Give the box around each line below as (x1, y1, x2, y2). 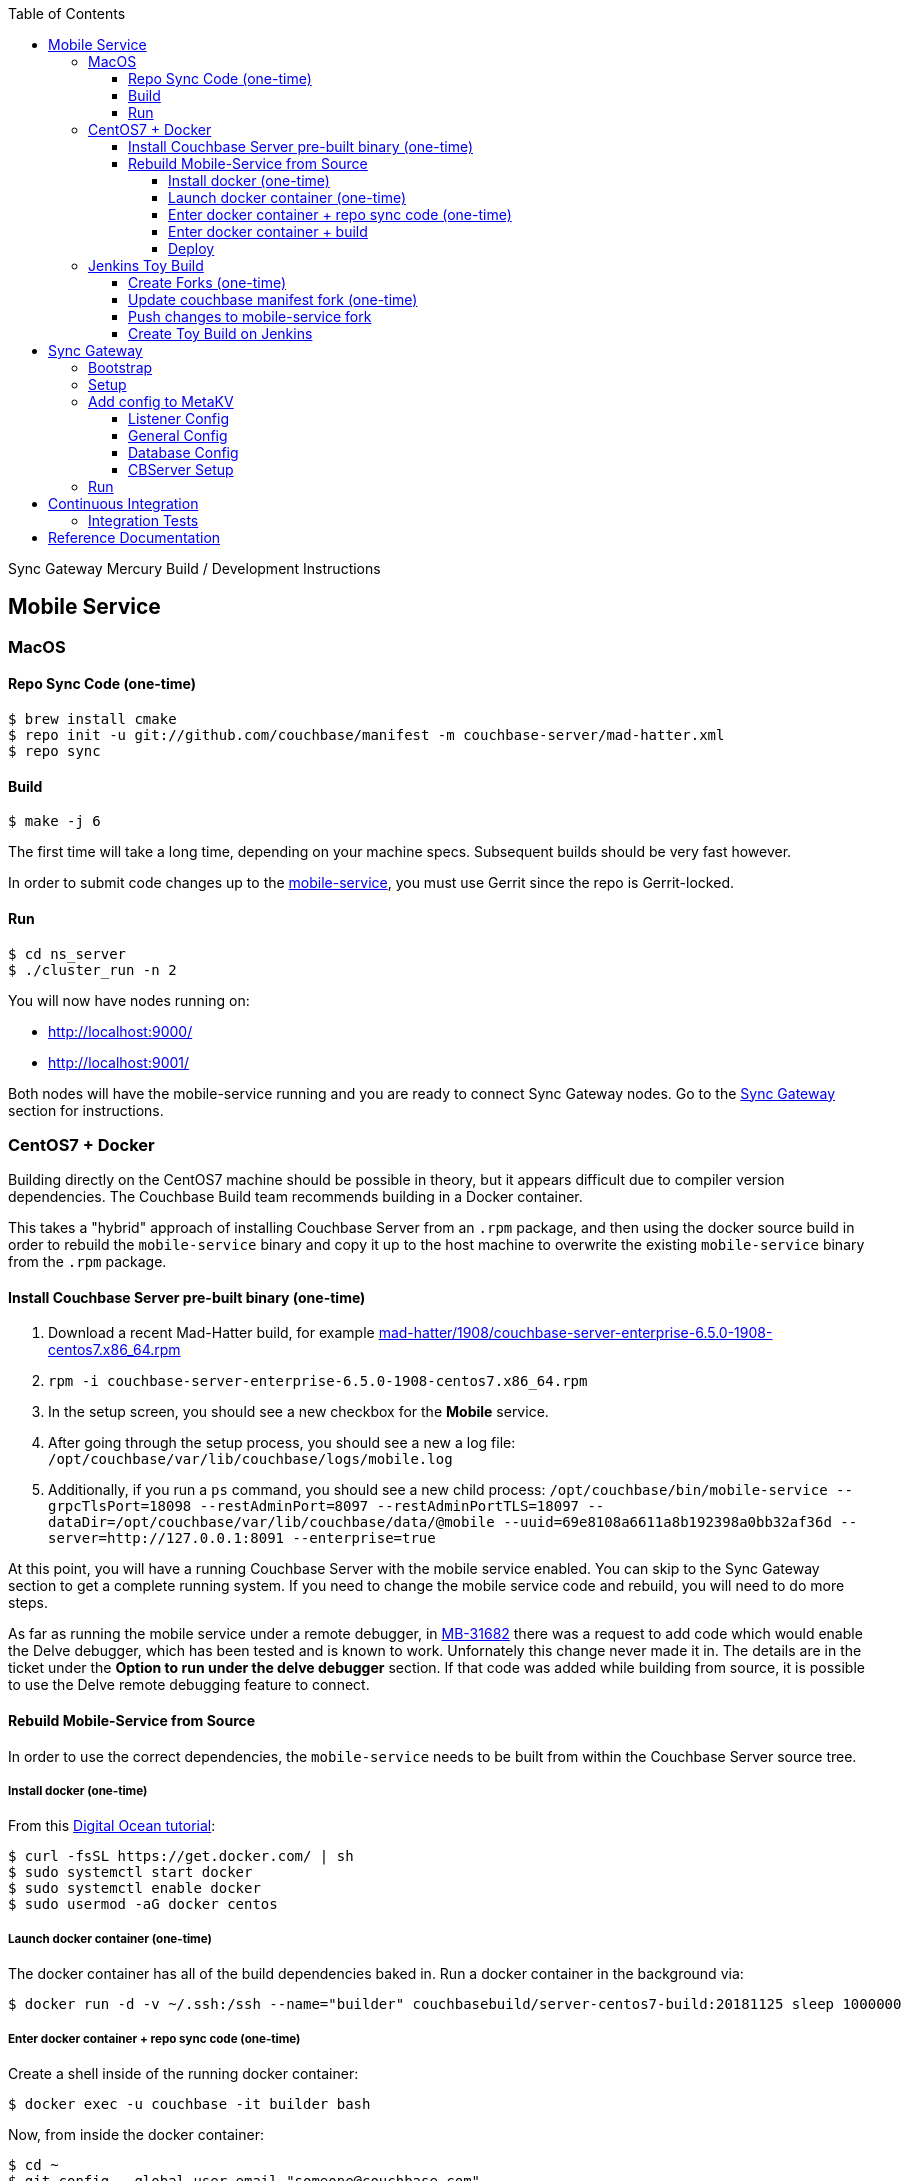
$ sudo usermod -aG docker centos (8, 1896, 278, 1913)
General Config (128, 427, 228, 444)
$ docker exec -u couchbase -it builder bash (8, 2096, 371, 2113)
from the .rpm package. (8, 1253, 167, 1271)
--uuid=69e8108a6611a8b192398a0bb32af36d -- (503, 1514, 858, 1531)
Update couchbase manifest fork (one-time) (128, 291, 418, 308)
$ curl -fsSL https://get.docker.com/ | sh (8, 1848, 354, 1865)
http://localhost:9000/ (48, 1022, 193, 1040)
